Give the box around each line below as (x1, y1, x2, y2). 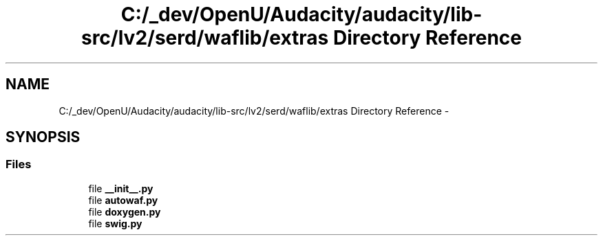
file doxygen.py (88, 205, 161, 218)
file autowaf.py (88, 194, 158, 206)
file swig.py (88, 217, 142, 229)
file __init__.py (88, 182, 154, 194)
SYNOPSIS (6, 128, 81, 146)
